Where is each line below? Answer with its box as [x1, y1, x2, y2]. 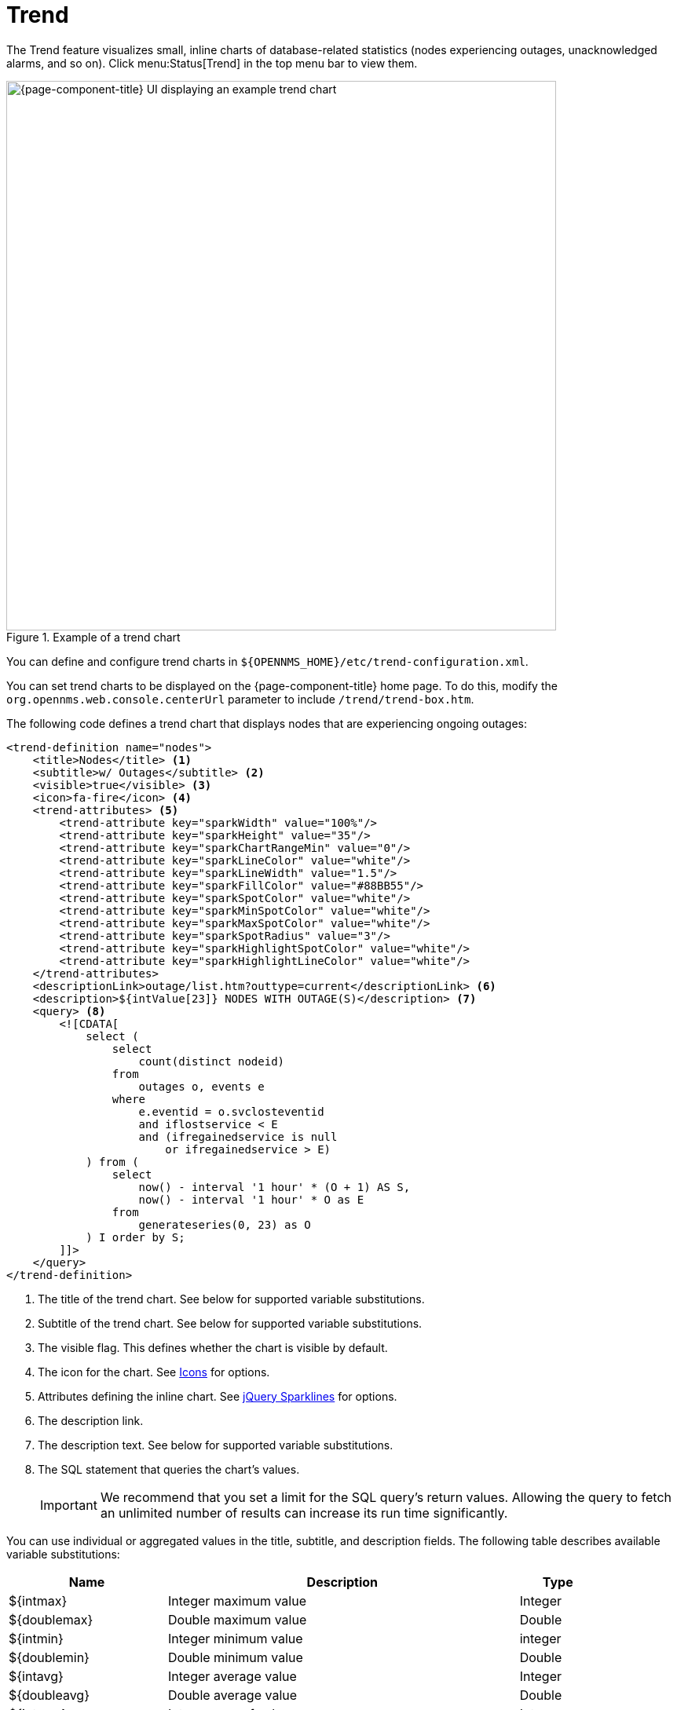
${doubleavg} [9, 1686, 90, 1703]
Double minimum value [168, 1649, 303, 1665]
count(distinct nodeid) [138, 1054, 285, 1068]
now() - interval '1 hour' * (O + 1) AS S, [138, 1180, 411, 1193]
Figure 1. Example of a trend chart [6, 630, 181, 644]
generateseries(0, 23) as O [138, 1218, 311, 1231]
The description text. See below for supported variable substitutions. [38, 1438, 393, 1452]
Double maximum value [168, 1611, 307, 1628]
